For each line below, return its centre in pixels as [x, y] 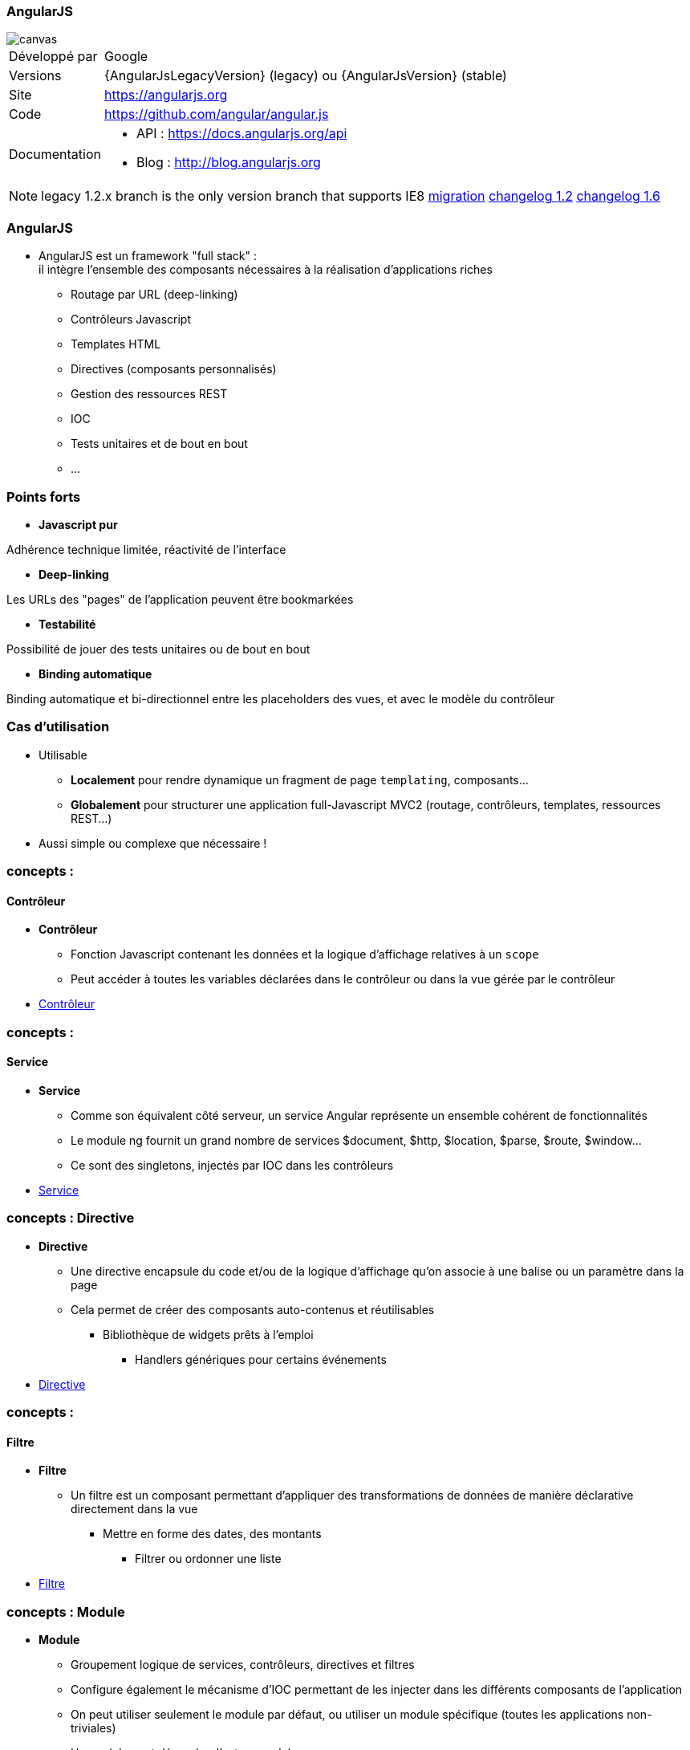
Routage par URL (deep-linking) [154, 295]
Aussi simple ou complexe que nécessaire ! [153, 843]
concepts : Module [66, 1612]
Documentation [55, 155]
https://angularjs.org [166, 95]
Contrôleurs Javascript [131, 319]
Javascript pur [78, 524]
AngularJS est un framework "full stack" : [148, 256]
